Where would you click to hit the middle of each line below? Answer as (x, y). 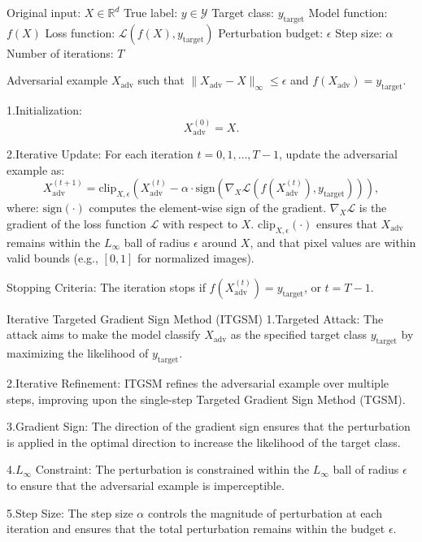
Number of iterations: (60, 52)
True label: (150, 12)
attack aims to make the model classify (104, 334)
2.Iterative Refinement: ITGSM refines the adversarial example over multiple (198, 382)
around (220, 242)
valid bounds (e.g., (52, 258)
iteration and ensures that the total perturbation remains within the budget (196, 529)
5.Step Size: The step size (70, 512)
